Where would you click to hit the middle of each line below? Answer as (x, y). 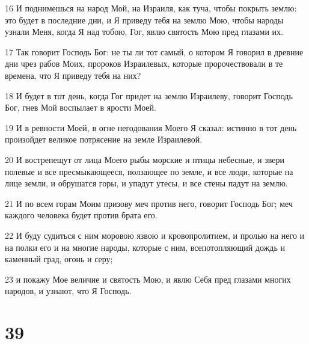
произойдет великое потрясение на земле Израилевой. (104, 139)
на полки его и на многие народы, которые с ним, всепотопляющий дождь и (145, 247)
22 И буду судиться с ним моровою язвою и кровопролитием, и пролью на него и (155, 235)
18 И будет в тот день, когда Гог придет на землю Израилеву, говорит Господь (149, 95)
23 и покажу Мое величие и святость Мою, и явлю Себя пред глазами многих (148, 279)
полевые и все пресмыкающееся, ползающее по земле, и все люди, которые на (149, 171)
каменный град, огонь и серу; (59, 259)
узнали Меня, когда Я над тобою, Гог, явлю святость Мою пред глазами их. (144, 32)
